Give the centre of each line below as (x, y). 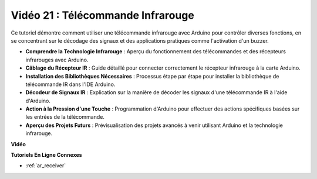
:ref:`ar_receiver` (46, 166)
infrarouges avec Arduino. (57, 60)
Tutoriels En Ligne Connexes (46, 155)
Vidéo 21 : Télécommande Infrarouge (103, 15)
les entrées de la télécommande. (65, 117)
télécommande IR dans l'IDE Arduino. (70, 84)
